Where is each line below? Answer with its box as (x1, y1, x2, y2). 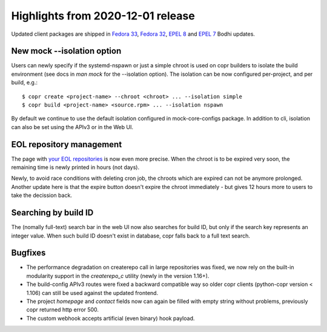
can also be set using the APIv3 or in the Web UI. (11, 123, 133, 130)
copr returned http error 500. (26, 306, 99, 313)
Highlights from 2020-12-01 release (11, 9, 195, 22)
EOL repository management (11, 139, 122, 150)
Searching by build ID (11, 208, 94, 218)
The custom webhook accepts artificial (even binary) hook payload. (26, 314, 195, 322)
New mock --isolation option (11, 46, 122, 56)
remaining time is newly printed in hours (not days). (11, 164, 139, 171)
